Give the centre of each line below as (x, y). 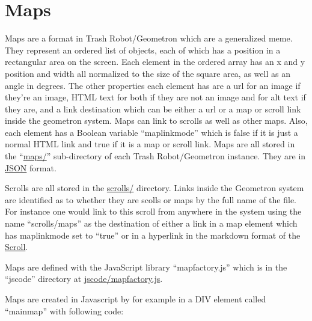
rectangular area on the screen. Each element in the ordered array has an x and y (155, 62)
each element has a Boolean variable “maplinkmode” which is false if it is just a (151, 132)
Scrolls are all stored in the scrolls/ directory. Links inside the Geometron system (154, 188)
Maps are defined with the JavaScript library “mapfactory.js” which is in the (146, 267)
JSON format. (31, 167)
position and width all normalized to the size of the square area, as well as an (148, 73)
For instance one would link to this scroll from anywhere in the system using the (153, 211)
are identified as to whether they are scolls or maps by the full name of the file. (151, 199)
